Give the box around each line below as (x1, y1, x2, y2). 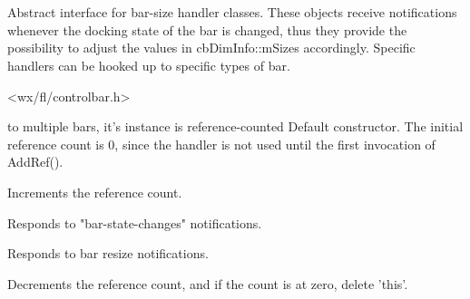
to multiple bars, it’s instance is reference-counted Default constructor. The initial (7, 117, 464, 136)
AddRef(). (7, 152, 64, 171)
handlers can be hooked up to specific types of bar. (7, 55, 290, 74)
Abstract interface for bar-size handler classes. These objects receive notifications (7, 3, 457, 22)
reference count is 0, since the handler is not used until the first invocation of (7, 134, 436, 153)
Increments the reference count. (7, 182, 182, 201)
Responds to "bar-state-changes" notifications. (7, 213, 262, 232)
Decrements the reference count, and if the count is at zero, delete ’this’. (7, 274, 408, 293)
